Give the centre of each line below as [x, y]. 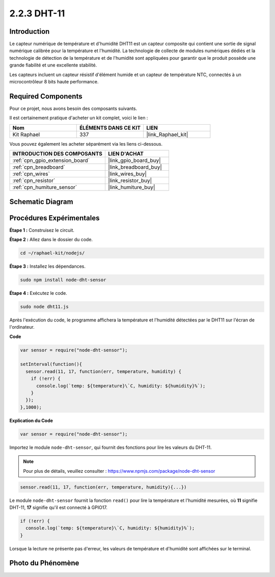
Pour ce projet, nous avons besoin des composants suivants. [73, 108]
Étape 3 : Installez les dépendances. [48, 266]
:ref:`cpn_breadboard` [39, 167]
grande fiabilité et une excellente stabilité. [53, 65]
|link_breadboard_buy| [135, 167]
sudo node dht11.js [44, 306]
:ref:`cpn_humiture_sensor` [45, 188]
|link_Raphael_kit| [167, 134]
